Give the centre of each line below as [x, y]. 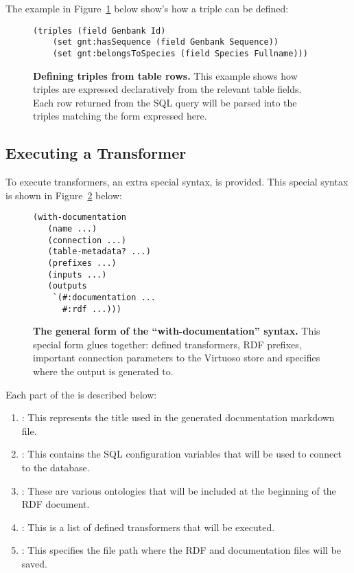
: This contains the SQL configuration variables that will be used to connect [181, 454]
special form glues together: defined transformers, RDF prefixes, [167, 344]
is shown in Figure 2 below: [64, 195]
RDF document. [56, 504]
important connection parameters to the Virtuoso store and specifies [177, 358]
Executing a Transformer [96, 153]
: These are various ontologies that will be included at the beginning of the [179, 490]
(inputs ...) [77, 274]
